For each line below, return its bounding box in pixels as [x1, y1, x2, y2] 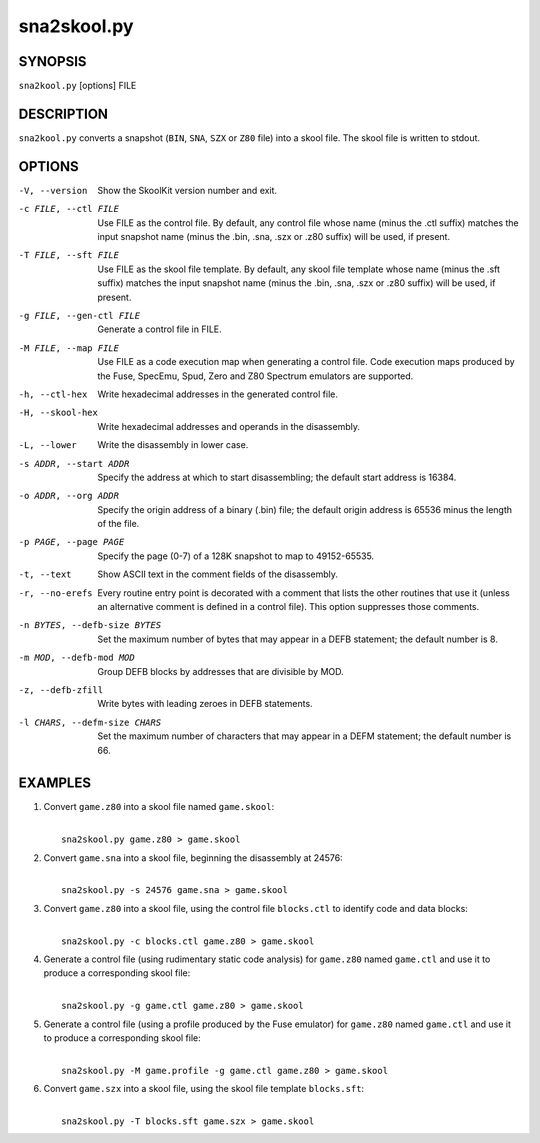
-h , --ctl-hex [18, 388, 88, 400]
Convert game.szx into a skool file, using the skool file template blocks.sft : [43, 1083, 365, 1095]
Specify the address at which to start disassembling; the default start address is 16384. [97, 471, 457, 483]
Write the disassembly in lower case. [97, 439, 249, 451]
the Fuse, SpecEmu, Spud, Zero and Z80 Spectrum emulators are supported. [97, 370, 414, 382]
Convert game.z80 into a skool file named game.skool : [43, 801, 275, 813]
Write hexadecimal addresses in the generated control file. [97, 388, 339, 400]
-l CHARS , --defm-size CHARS [18, 716, 162, 728]
